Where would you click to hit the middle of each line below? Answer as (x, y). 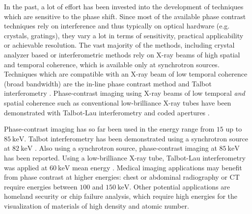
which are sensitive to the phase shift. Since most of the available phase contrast (125, 16)
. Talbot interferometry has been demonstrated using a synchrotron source (136, 138)
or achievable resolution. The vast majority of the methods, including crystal (119, 45)
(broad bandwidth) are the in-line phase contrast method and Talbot (108, 83)
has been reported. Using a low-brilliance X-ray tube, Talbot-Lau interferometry (125, 157)
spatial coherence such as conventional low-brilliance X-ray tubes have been (118, 102)
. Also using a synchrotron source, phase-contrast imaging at (126, 148)
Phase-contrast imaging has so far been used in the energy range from (109, 129)
